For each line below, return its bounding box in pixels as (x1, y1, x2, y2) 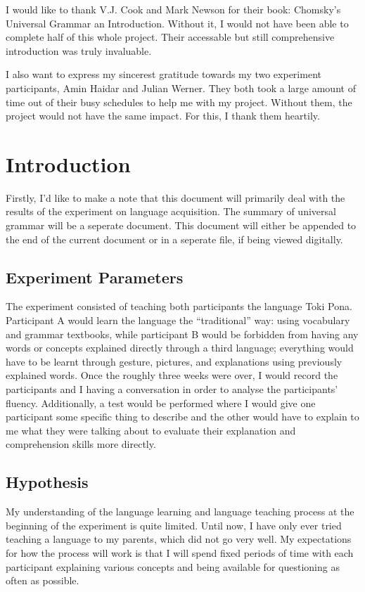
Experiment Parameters (6, 266, 184, 288)
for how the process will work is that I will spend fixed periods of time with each (6, 545, 354, 560)
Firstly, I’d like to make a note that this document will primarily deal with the (6, 190, 345, 205)
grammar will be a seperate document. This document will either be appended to (6, 218, 357, 233)
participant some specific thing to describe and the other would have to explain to (6, 409, 359, 424)
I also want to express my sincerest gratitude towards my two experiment (6, 67, 321, 82)
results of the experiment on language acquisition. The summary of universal (6, 204, 336, 219)
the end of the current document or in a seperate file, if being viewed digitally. (6, 231, 343, 246)
